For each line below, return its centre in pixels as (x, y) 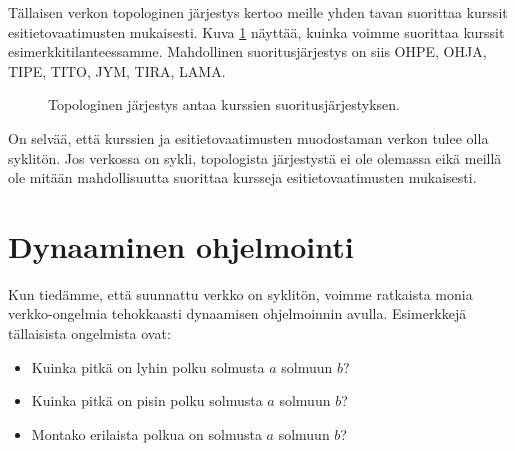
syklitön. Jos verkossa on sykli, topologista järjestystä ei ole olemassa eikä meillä (255, 157)
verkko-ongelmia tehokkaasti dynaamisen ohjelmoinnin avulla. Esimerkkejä (237, 313)
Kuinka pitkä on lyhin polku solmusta (148, 366)
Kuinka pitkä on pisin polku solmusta (147, 400)
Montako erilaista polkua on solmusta (146, 433)
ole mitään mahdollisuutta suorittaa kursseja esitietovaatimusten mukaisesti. (242, 177)
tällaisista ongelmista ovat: (89, 333)
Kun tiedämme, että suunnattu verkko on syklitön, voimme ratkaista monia (240, 293)
